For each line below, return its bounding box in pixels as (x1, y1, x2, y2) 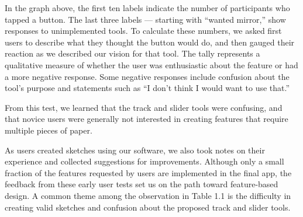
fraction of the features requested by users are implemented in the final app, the (5, 166, 292, 178)
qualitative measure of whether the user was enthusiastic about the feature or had (5, 58, 298, 71)
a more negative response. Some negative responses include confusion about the (5, 70, 290, 82)
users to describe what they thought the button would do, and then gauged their (5, 36, 295, 48)
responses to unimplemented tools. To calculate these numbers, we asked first (5, 24, 282, 37)
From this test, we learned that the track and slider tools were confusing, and (5, 101, 283, 113)
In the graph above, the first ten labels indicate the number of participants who (5, 2, 290, 13)
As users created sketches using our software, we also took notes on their (5, 143, 265, 156)
